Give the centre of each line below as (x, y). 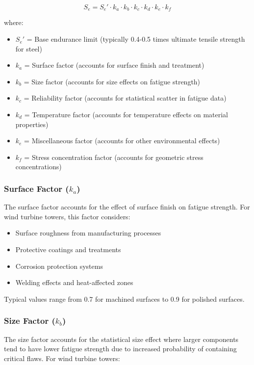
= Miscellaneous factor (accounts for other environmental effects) (122, 141)
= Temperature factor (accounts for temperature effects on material (126, 115)
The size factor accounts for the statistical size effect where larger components (121, 339)
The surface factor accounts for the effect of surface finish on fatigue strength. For (127, 207)
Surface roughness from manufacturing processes (88, 233)
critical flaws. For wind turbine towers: (62, 358)
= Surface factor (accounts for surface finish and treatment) (114, 65)
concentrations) (38, 167)
